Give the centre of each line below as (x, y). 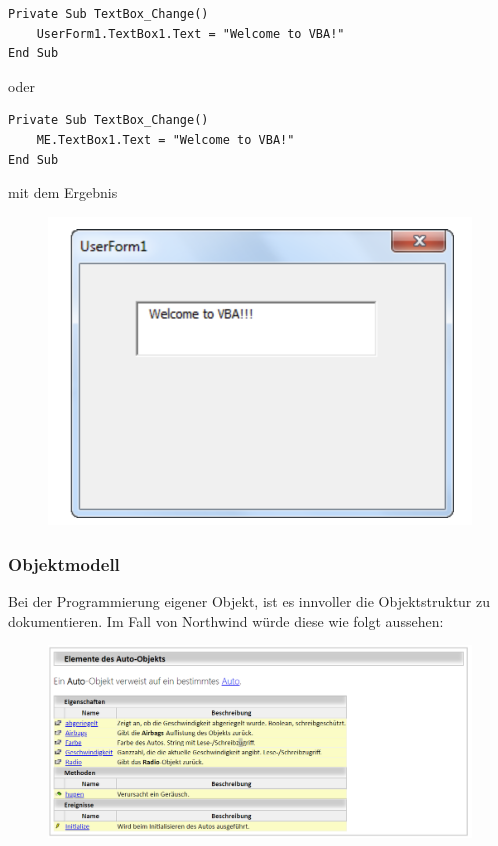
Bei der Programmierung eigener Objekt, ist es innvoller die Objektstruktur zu (249, 600)
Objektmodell (64, 563)
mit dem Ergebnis (63, 192)
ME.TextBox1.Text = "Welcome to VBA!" (165, 139)
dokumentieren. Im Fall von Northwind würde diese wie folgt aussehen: (226, 620)
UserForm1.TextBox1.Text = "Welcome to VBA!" (190, 33)
